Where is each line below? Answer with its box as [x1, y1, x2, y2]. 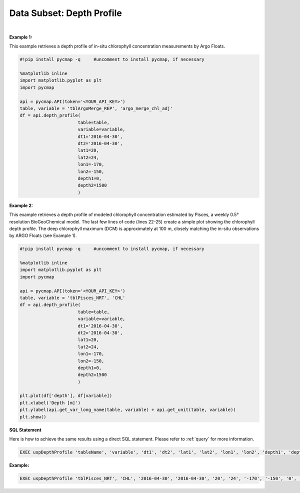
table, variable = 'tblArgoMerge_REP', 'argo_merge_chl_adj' [19, 105, 173, 111]
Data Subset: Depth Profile [9, 7, 122, 18]
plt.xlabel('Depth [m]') [19, 400, 81, 405]
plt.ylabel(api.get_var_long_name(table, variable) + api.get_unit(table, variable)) [19, 407, 236, 412]
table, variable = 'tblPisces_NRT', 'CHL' [19, 295, 125, 300]
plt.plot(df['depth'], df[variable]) [19, 393, 112, 398]
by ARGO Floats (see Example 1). [9, 232, 77, 238]
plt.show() [19, 414, 46, 419]
